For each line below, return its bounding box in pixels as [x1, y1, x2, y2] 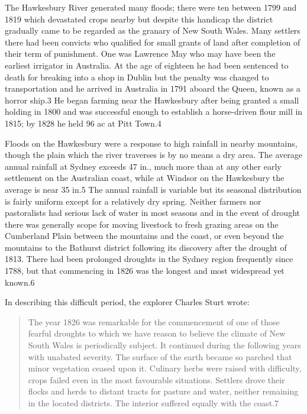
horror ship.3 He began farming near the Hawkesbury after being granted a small [5, 93, 299, 106]
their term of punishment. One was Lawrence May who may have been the [5, 47, 276, 60]
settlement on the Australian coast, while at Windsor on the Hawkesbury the [5, 172, 285, 184]
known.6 [5, 276, 35, 288]
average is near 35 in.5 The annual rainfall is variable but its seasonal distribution [5, 183, 302, 195]
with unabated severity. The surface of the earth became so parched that [28, 350, 292, 363]
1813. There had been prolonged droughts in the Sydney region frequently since [5, 253, 293, 265]
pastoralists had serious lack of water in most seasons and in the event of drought [5, 206, 300, 219]
